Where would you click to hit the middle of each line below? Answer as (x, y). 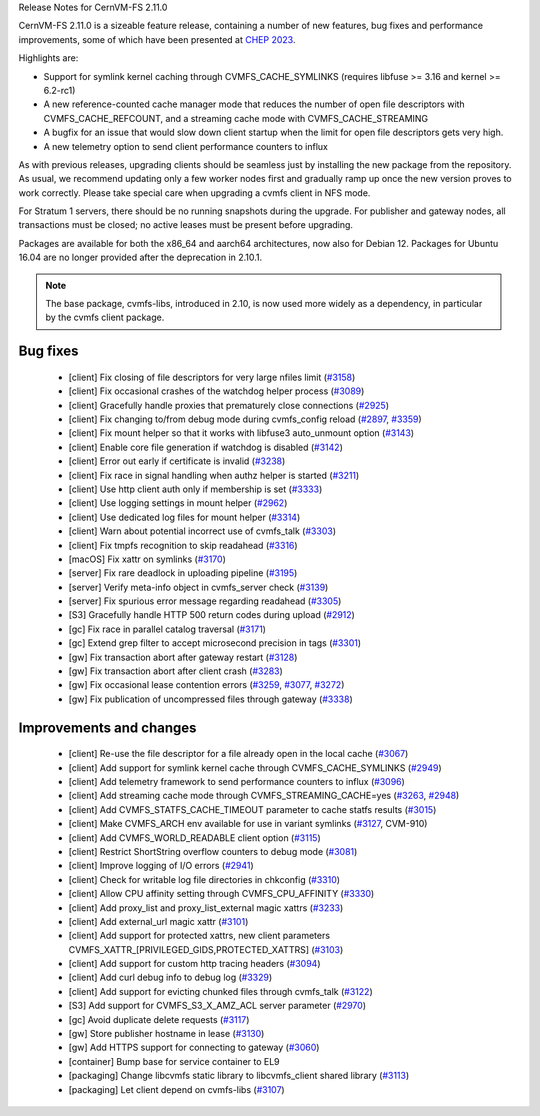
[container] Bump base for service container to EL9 (174, 1061)
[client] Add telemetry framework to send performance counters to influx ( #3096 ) (236, 781)
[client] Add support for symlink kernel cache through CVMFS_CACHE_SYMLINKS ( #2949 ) (255, 767)
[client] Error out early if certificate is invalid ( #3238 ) (177, 461)
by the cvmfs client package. (105, 317)
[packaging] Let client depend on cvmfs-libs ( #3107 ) (176, 1089)
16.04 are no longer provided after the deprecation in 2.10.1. (140, 257)
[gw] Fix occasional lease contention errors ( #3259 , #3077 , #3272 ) (206, 685)
